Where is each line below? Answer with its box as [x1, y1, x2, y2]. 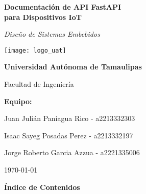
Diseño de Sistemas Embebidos [4, 29, 100, 39]
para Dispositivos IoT [4, 11, 82, 22]
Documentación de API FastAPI [4, 2, 121, 12]
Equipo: [4, 95, 32, 106]
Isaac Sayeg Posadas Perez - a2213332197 [4, 130, 133, 140]
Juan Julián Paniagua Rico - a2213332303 [4, 113, 135, 124]
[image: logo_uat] [4, 46, 66, 54]
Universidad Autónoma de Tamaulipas [4, 61, 142, 72]
